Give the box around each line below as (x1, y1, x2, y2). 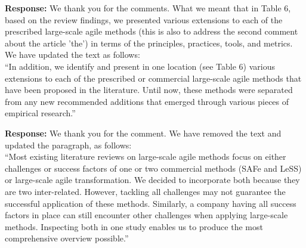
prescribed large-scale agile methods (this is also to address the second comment (5, 25, 298, 38)
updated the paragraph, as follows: (5, 138, 132, 151)
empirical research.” (5, 107, 76, 119)
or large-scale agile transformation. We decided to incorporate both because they (5, 173, 300, 186)
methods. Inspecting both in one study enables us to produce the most (5, 220, 263, 232)
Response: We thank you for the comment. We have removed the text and (5, 126, 282, 139)
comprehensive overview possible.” (5, 232, 129, 244)
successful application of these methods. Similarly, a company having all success (5, 197, 296, 209)
